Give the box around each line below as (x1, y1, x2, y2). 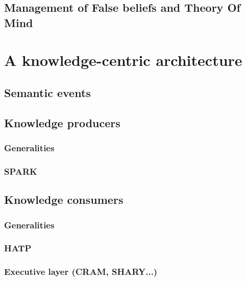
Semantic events (4, 84, 91, 100)
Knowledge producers (4, 114, 120, 130)
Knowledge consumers (4, 192, 124, 207)
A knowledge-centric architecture (4, 50, 242, 71)
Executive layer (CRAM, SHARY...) (4, 265, 158, 278)
